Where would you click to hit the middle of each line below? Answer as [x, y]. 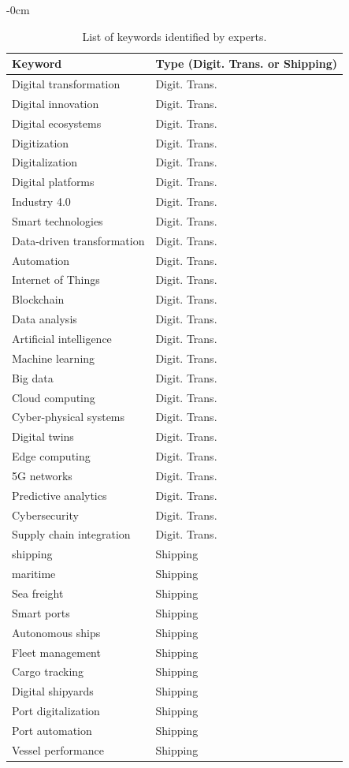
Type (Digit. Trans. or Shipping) [246, 63]
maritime [34, 574]
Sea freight [38, 593]
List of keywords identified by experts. [174, 36]
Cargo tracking [48, 671]
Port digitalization [56, 711]
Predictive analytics [59, 495]
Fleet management [56, 652]
